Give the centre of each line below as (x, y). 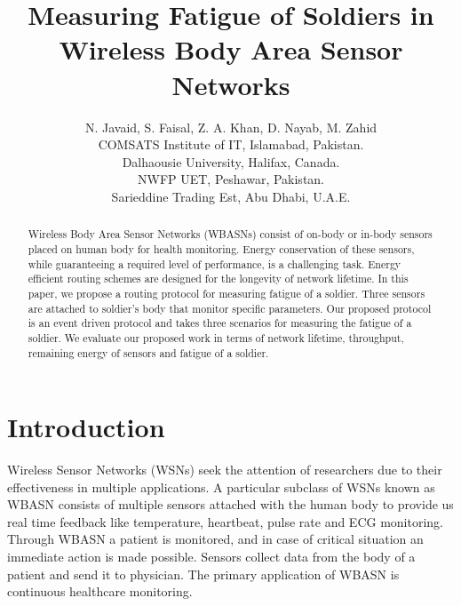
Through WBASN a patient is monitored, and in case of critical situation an (215, 539)
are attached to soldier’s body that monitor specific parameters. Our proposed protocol (230, 308)
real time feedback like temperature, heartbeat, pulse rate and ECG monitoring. (226, 521)
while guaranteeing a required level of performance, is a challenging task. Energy (215, 263)
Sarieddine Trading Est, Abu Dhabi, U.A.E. (231, 196)
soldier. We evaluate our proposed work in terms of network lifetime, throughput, (216, 337)
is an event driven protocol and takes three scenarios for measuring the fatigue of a (220, 323)
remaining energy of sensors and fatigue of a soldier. (148, 352)
